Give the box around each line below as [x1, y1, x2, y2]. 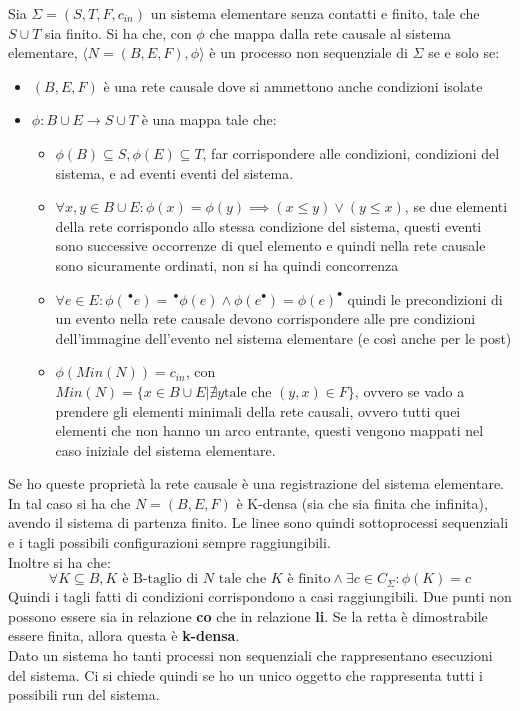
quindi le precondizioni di [347, 288, 503, 309]
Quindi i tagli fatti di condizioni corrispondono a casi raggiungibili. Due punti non [8, 586, 512, 607]
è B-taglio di [122, 572, 199, 587]
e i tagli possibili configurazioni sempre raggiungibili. [8, 532, 331, 553]
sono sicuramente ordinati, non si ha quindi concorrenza [55, 254, 399, 275]
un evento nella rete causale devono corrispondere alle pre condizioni [55, 308, 476, 329]
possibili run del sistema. [8, 684, 160, 705]
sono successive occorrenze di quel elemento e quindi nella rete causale [55, 235, 486, 256]
